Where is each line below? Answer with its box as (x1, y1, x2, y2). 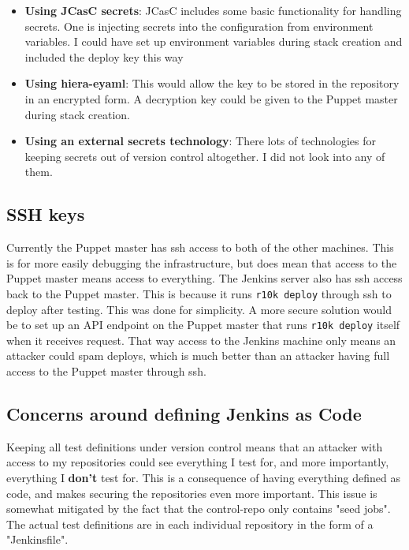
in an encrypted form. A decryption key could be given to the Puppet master (24, 90, 398, 107)
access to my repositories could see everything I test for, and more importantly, (6, 454, 389, 470)
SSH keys (6, 202, 85, 226)
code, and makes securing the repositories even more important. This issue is (6, 485, 377, 501)
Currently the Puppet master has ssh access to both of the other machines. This (6, 239, 394, 256)
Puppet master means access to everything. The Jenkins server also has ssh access (6, 270, 403, 286)
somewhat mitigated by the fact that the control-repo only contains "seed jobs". (6, 500, 391, 517)
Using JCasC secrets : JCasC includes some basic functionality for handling (24, 2, 402, 18)
